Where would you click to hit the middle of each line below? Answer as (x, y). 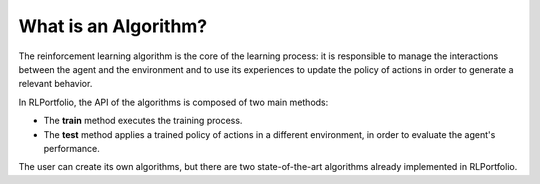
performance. (71, 148)
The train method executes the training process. (143, 121)
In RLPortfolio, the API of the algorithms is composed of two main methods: (173, 102)
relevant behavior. (55, 84)
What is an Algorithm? (113, 26)
